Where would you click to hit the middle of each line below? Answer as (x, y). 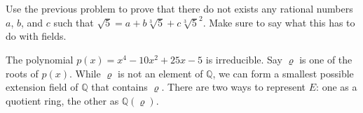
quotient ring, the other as (62, 100)
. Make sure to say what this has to (279, 22)
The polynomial (40, 60)
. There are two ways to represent (234, 87)
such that (74, 22)
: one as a (337, 87)
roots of (22, 73)
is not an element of (160, 73)
